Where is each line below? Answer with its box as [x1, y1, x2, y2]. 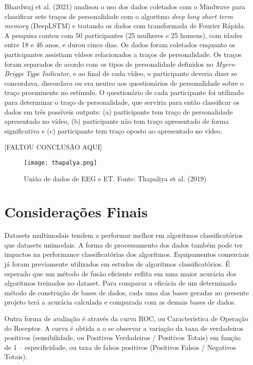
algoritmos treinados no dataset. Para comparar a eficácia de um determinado [4, 278, 237, 288]
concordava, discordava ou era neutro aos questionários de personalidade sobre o [4, 77, 244, 88]
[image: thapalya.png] [24, 159, 97, 166]
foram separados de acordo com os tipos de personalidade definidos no [4, 58, 214, 69]
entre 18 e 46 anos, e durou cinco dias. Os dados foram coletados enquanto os [4, 39, 235, 50]
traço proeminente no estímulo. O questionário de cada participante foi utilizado [4, 87, 244, 97]
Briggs [4, 68, 23, 78]
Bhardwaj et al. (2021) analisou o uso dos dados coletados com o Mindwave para [4, 1, 245, 11]
